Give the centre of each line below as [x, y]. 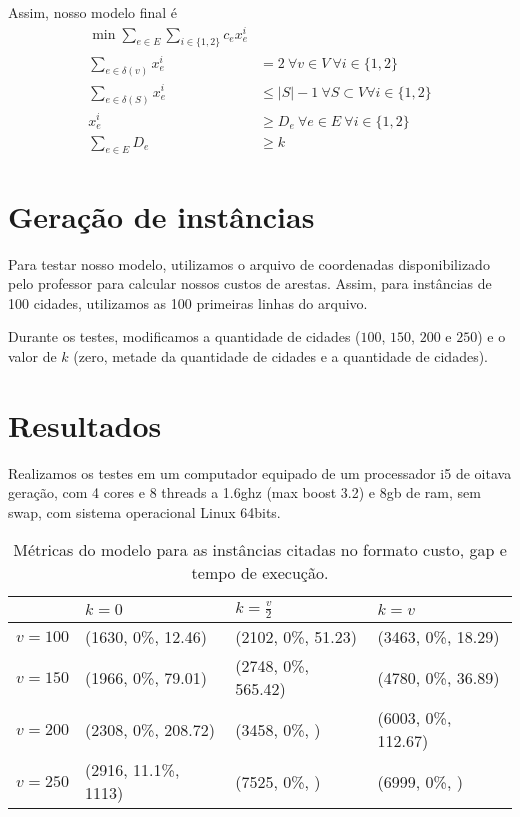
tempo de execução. [260, 573]
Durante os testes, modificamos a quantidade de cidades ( [184, 336]
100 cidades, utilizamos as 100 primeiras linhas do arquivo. [188, 302]
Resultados [85, 424]
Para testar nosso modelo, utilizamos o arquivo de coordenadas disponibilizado [249, 263]
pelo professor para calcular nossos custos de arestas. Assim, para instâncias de [250, 283]
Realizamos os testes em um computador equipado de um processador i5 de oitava [260, 472]
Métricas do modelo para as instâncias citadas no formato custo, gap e [260, 550]
